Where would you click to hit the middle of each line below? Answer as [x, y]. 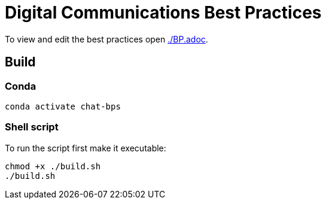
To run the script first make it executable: [86, 148]
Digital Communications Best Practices [163, 13]
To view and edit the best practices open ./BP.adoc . [106, 39]
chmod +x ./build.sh [53, 166]
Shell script [32, 127]
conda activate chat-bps [63, 106]
